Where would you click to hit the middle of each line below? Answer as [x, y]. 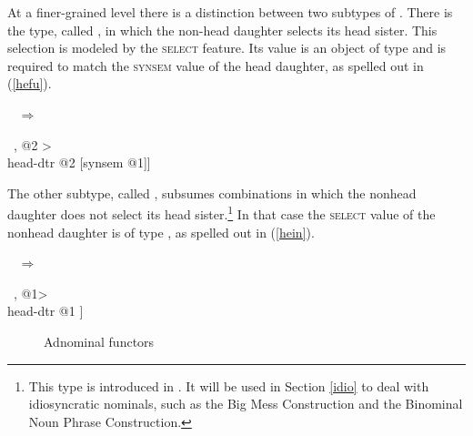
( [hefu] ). [30, 83]
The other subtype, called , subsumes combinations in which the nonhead [212, 193]
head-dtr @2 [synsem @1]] [79, 162]
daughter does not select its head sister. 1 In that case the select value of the [221, 213]
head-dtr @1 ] [45, 311]
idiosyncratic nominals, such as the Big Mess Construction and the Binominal [246, 404]
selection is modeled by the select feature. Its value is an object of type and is [227, 48]
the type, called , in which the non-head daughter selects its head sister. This [222, 30]
